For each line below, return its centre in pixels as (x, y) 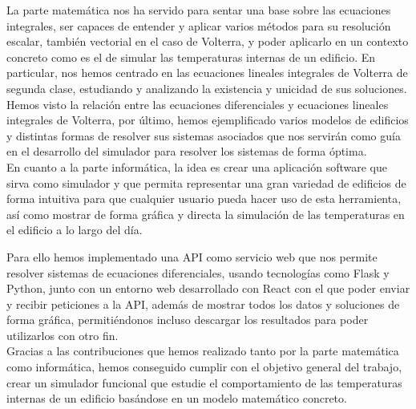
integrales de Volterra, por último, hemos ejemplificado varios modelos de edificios (208, 120)
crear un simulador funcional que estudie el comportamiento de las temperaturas (204, 382)
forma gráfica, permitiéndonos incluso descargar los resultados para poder (188, 320)
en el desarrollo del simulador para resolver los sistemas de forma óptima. (187, 151)
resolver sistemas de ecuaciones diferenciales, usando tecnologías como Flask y (198, 272)
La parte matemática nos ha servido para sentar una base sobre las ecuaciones (199, 10)
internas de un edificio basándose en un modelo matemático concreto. (177, 398)
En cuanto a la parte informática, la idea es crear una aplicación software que (197, 166)
